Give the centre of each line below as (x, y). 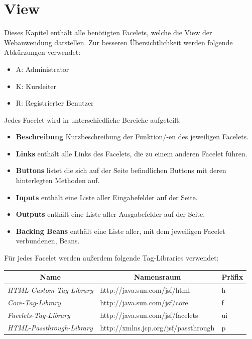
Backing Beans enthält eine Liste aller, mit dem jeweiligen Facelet (120, 231)
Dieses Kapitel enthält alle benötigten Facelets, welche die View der (108, 32)
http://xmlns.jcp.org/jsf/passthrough (157, 327)
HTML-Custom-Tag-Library (50, 289)
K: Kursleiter (36, 86)
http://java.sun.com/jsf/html (145, 289)
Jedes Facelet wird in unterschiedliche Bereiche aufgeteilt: (93, 119)
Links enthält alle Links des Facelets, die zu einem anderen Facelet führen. (132, 153)
